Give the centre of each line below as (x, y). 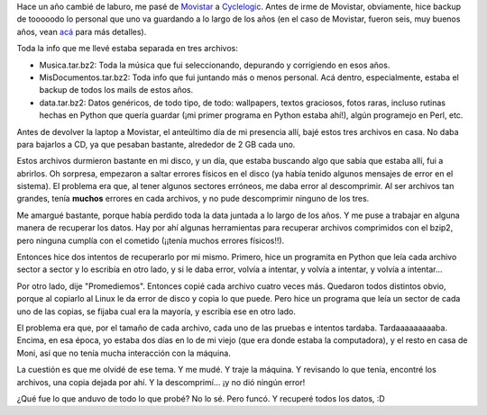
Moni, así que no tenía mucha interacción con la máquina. (124, 353)
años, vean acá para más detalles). (82, 32)
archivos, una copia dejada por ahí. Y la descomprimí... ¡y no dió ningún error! (161, 382)
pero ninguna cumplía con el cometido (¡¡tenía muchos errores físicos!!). (151, 240)
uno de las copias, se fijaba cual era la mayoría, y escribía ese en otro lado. (156, 311)
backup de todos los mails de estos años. (116, 90)
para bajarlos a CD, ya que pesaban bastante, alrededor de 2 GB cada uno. (156, 144)
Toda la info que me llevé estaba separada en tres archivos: (127, 49)
